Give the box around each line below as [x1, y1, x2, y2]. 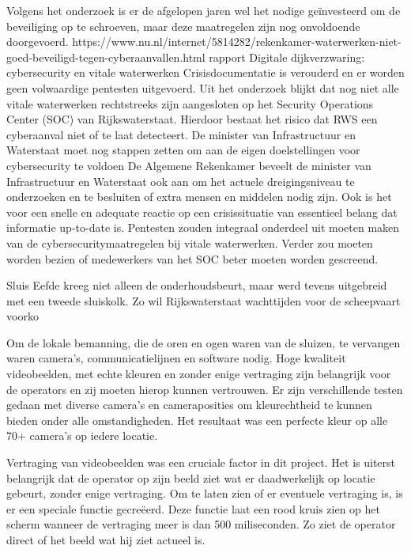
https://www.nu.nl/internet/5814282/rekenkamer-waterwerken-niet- [72, 33, 402, 50]
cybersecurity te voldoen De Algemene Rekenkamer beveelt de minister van [6, 157, 371, 173]
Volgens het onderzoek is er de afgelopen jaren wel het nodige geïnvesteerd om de [6, 2, 401, 18]
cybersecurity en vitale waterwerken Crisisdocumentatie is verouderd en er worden [6, 64, 405, 81]
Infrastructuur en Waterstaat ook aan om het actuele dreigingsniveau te [6, 172, 355, 189]
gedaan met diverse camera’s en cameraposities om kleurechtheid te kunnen [6, 396, 372, 413]
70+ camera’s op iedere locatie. [6, 427, 158, 444]
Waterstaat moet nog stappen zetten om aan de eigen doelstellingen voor [6, 142, 360, 158]
